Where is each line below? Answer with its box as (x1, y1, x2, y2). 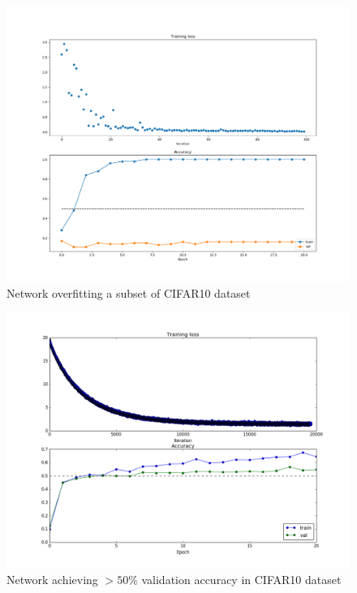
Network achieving (6, 570, 98, 587)
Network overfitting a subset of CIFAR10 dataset (6, 284, 251, 301)
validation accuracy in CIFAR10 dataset (141, 570, 342, 587)
